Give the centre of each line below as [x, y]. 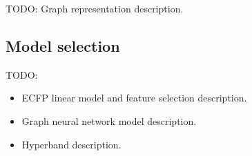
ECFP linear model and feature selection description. [134, 98]
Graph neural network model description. [109, 120]
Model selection [63, 45]
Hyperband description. [71, 144]
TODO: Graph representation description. [95, 8]
